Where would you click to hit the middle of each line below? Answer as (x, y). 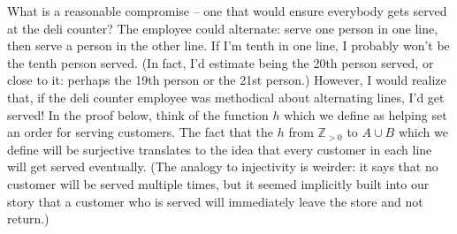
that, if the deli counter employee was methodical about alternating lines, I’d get (226, 97)
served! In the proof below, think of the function (138, 114)
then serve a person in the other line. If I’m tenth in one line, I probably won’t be (228, 45)
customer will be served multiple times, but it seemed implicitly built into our (218, 183)
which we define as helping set (366, 114)
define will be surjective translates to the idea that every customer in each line (220, 149)
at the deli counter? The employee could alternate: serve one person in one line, (223, 28)
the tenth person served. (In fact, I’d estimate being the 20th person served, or (221, 62)
